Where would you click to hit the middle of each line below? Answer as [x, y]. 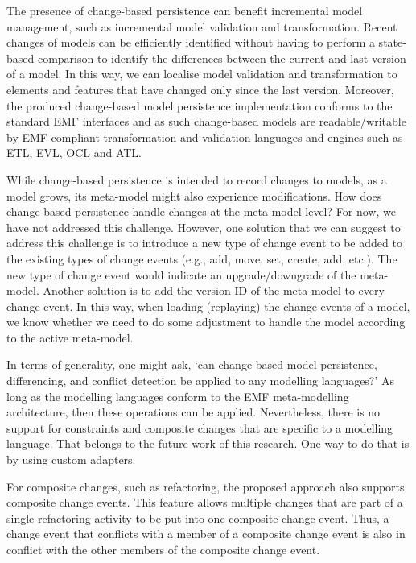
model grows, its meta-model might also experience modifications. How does [194, 195]
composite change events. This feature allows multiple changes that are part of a [205, 502]
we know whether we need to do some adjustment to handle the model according [206, 322]
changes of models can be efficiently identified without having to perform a [191, 42]
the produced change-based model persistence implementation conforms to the [200, 105]
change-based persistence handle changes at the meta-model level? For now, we [201, 211]
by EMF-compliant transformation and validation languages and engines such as [205, 137]
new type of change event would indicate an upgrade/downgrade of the [181, 274]
